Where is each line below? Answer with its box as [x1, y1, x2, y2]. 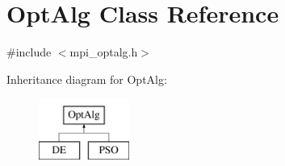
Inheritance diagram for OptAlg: [6, 70, 167, 87]
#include [6, 44, 52, 60]
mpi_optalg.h [69, 44, 138, 60]
